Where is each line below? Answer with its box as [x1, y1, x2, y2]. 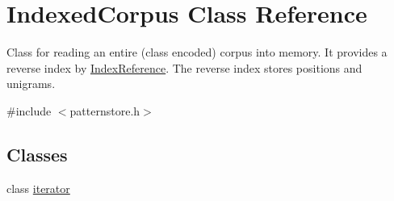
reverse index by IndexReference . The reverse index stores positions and [6, 59, 363, 76]
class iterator [6, 179, 70, 196]
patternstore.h [69, 102, 140, 119]
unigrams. [6, 75, 56, 92]
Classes [6, 141, 68, 166]
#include [6, 102, 52, 119]
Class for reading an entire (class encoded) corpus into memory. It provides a [6, 44, 388, 61]
